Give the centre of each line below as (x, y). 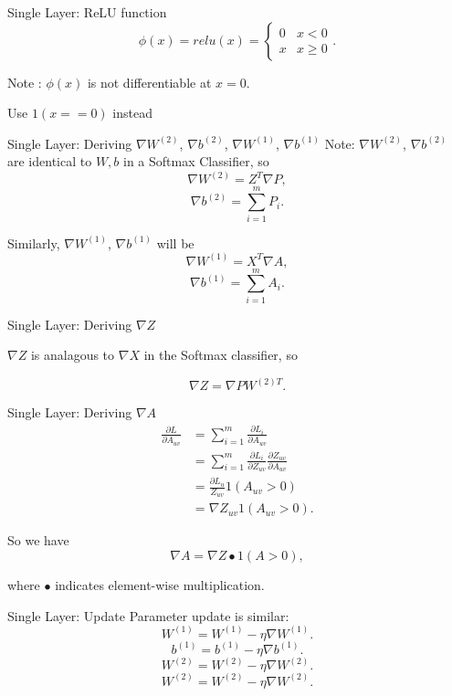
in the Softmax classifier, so (221, 355)
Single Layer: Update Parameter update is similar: (148, 615)
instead (133, 113)
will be (175, 243)
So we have (38, 540)
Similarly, (34, 243)
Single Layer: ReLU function (87, 12)
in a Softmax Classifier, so (196, 161)
